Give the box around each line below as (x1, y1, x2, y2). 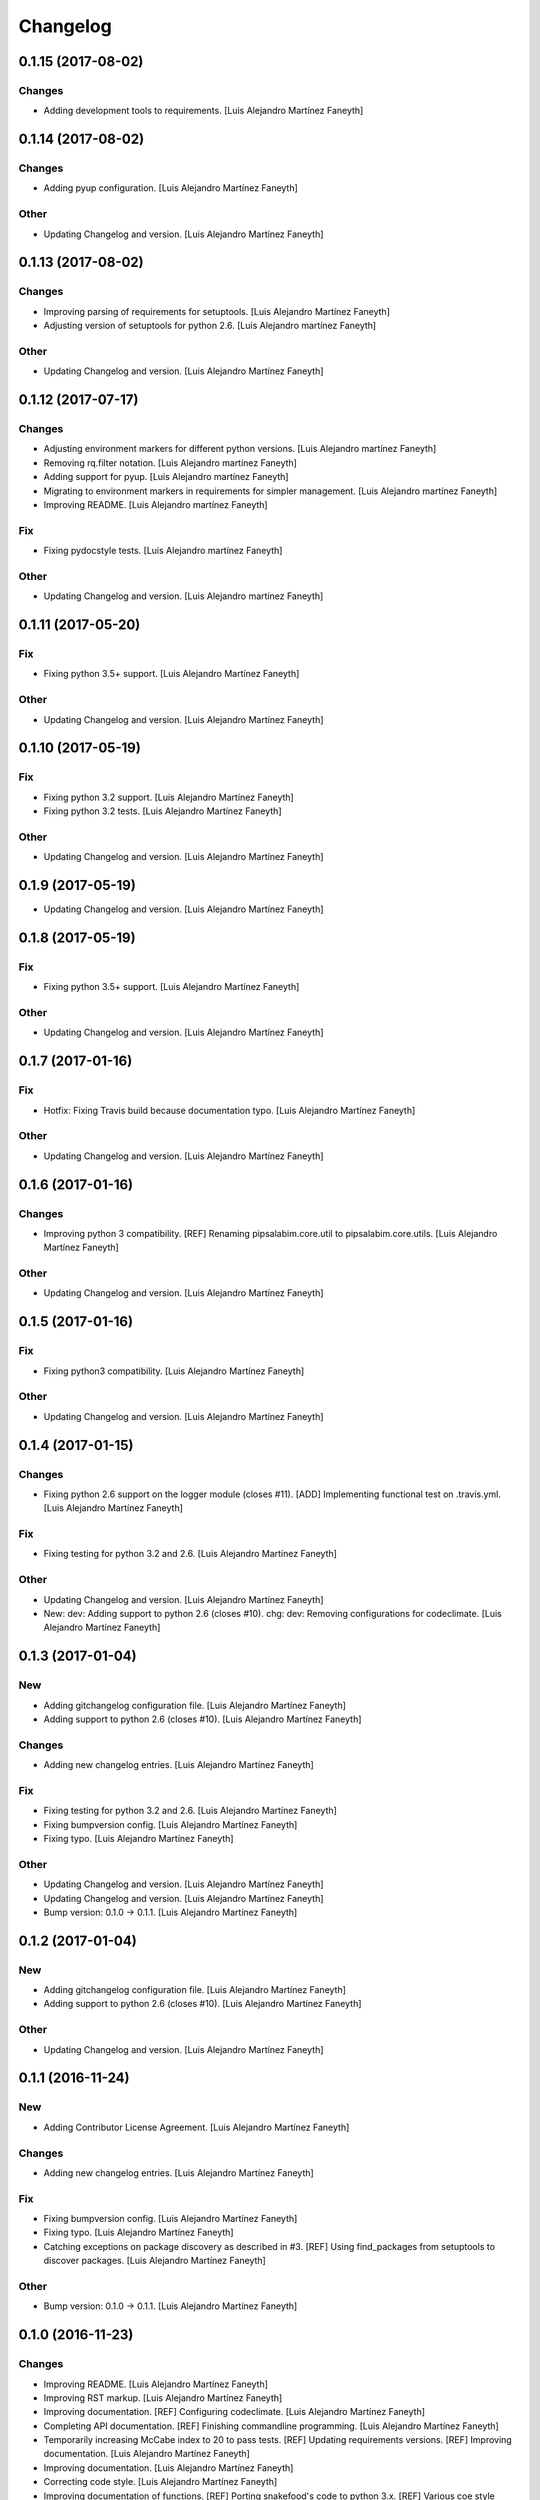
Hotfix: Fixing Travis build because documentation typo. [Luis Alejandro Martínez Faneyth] (43, 1104, 416, 1116)
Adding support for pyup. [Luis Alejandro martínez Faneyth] (43, 471, 289, 483)
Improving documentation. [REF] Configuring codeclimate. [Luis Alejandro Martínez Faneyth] (43, 2406, 425, 2418)
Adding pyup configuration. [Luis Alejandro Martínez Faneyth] (43, 182, 299, 194)
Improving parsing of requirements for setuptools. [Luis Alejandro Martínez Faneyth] (43, 305, 390, 317)
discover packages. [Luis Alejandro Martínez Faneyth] (43, 2255, 267, 2267)
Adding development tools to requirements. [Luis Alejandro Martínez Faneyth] (43, 105, 364, 117)
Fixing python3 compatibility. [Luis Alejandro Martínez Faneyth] (43, 1365, 305, 1377)
